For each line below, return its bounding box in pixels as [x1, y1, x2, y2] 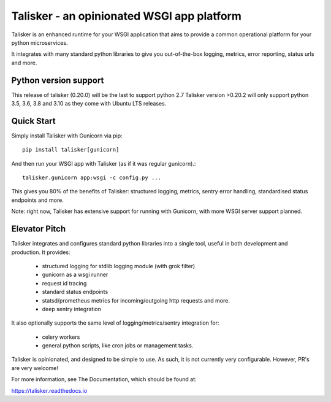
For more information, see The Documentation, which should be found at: [11, 376, 197, 383]
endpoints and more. [11, 196, 64, 204]
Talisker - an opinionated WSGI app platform [11, 9, 242, 23]
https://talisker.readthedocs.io [11, 387, 88, 394]
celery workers [42, 333, 80, 341]
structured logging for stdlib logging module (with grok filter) [42, 262, 196, 269]
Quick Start [11, 115, 56, 126]
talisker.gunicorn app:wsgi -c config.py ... [22, 174, 162, 181]
